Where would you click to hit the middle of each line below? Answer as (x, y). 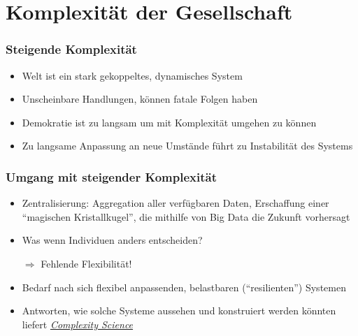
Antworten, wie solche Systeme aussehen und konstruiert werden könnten (179, 311)
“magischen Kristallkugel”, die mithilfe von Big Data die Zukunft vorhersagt (186, 216)
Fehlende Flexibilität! (86, 263)
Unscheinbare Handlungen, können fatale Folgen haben (140, 99)
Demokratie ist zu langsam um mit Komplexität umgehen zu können (169, 122)
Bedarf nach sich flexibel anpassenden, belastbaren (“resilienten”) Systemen (184, 287)
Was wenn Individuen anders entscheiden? (112, 240)
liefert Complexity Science (78, 324)
